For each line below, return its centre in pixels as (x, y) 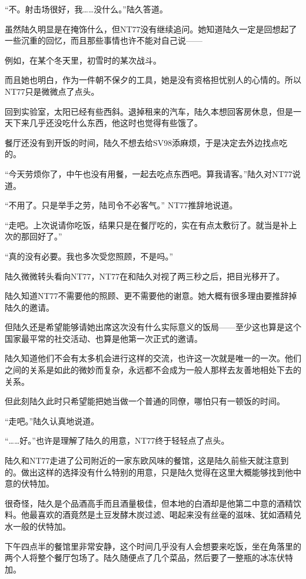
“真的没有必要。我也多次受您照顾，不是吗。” (89, 256)
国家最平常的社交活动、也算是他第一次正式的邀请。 (104, 338)
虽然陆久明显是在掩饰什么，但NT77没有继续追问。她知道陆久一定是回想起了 (151, 29)
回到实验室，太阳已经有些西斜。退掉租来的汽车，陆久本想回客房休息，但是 (149, 111)
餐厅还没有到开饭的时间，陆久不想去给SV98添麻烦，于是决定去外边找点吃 (146, 142)
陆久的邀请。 (29, 307)
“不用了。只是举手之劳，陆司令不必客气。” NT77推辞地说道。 (121, 205)
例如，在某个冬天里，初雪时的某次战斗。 (83, 60)
